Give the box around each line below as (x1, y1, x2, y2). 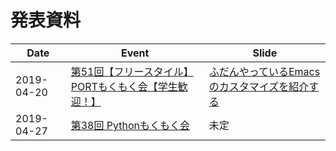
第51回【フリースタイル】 (70, 64, 194, 78)
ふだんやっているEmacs (208, 64, 321, 78)
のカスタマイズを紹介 (208, 79, 310, 93)
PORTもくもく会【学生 (70, 79, 178, 93)
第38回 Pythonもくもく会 (70, 118, 190, 132)
